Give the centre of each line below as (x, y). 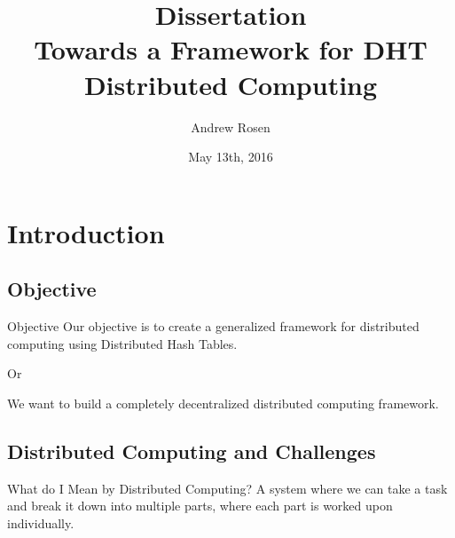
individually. (41, 522)
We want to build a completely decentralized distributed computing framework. (223, 403)
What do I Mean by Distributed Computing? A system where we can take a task (227, 488)
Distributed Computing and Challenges (192, 451)
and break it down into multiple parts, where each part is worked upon (200, 506)
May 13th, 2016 (231, 157)
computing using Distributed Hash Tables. (122, 343)
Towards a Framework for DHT (231, 49)
